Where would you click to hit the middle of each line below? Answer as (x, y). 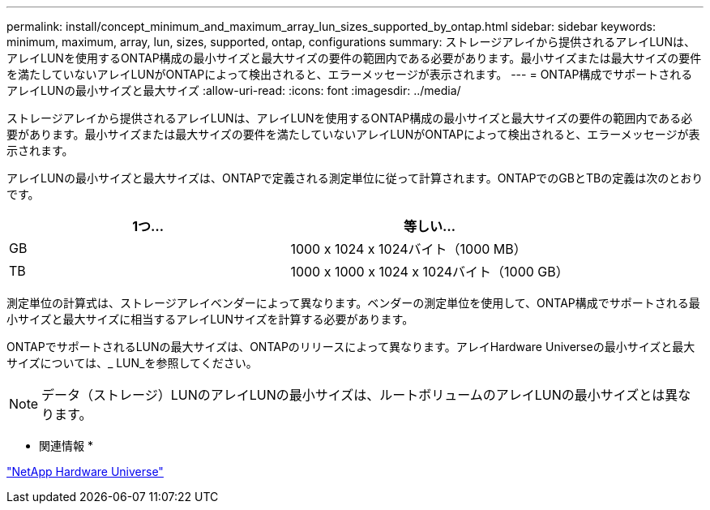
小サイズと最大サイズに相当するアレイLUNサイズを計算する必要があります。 (210, 319)
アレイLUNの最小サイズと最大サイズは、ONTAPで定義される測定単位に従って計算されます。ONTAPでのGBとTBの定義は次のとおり (355, 178)
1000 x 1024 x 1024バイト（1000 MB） (408, 249)
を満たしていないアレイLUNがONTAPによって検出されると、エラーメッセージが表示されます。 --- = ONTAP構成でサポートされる (350, 74)
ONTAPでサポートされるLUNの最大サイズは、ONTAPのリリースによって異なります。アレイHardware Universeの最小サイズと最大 (351, 347)
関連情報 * (66, 446)
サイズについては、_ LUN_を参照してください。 (132, 363)
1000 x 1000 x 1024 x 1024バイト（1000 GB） (430, 272)
